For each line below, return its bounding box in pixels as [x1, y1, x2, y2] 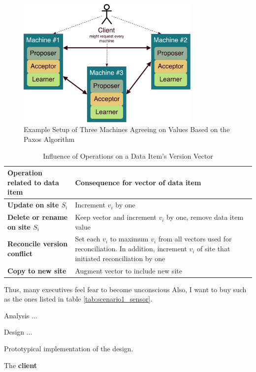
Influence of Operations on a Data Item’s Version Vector [43, 150, 213, 161]
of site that [196, 243, 230, 254]
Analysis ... [4, 310, 37, 320]
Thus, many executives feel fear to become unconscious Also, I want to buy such [4, 284, 247, 294]
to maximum [110, 234, 149, 244]
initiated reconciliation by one [75, 253, 165, 263]
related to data [7, 177, 59, 187]
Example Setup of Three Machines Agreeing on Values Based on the [24, 124, 230, 135]
